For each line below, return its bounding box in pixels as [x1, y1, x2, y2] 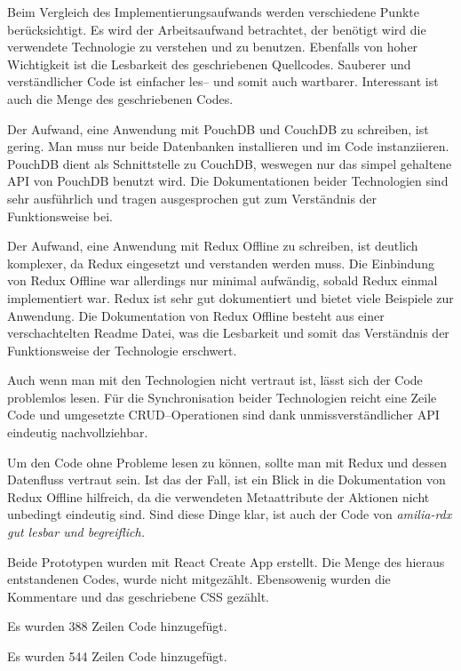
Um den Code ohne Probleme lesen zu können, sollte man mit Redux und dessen [7, 452, 447, 471]
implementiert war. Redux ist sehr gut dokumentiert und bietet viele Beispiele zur [7, 288, 454, 307]
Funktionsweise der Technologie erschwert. [7, 340, 237, 359]
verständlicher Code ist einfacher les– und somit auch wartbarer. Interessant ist [7, 72, 439, 91]
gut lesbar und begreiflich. [7, 523, 145, 541]
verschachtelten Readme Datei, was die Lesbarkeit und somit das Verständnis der [7, 324, 449, 342]
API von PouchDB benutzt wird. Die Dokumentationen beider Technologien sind [7, 172, 449, 190]
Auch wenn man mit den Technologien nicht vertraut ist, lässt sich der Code [7, 371, 423, 389]
